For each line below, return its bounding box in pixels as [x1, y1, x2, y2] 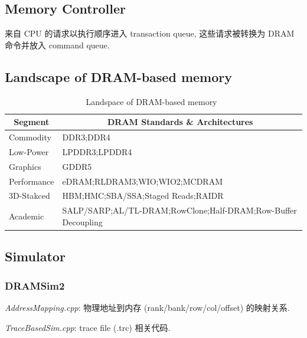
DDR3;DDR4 [62, 131, 110, 143]
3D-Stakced [9, 189, 50, 202]
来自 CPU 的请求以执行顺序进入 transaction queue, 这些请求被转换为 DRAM [5, 27, 295, 40]
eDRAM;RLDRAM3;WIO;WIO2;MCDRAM [62, 175, 223, 187]
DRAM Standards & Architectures [107, 116, 253, 128]
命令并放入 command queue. [5, 38, 110, 51]
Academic [9, 210, 44, 222]
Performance [9, 175, 54, 187]
